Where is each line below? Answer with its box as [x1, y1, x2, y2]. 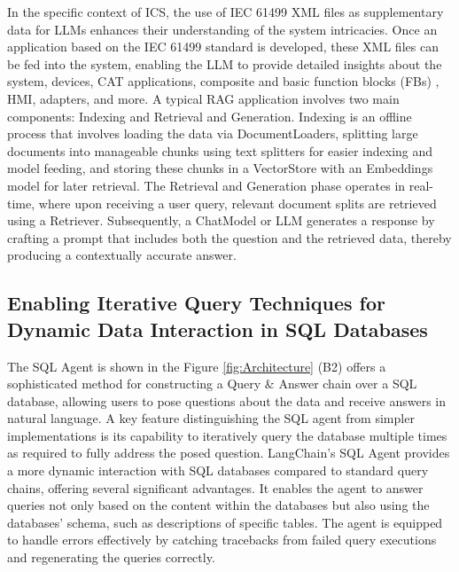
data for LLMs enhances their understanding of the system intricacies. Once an [7, 20, 438, 38]
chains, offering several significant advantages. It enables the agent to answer [7, 478, 424, 497]
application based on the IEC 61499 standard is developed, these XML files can [7, 37, 439, 56]
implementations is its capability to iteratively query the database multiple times [7, 426, 447, 444]
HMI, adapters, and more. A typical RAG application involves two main [7, 89, 400, 107]
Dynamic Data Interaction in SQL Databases [7, 315, 428, 342]
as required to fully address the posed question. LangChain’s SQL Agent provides [7, 443, 450, 462]
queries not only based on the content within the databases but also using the [7, 496, 430, 514]
